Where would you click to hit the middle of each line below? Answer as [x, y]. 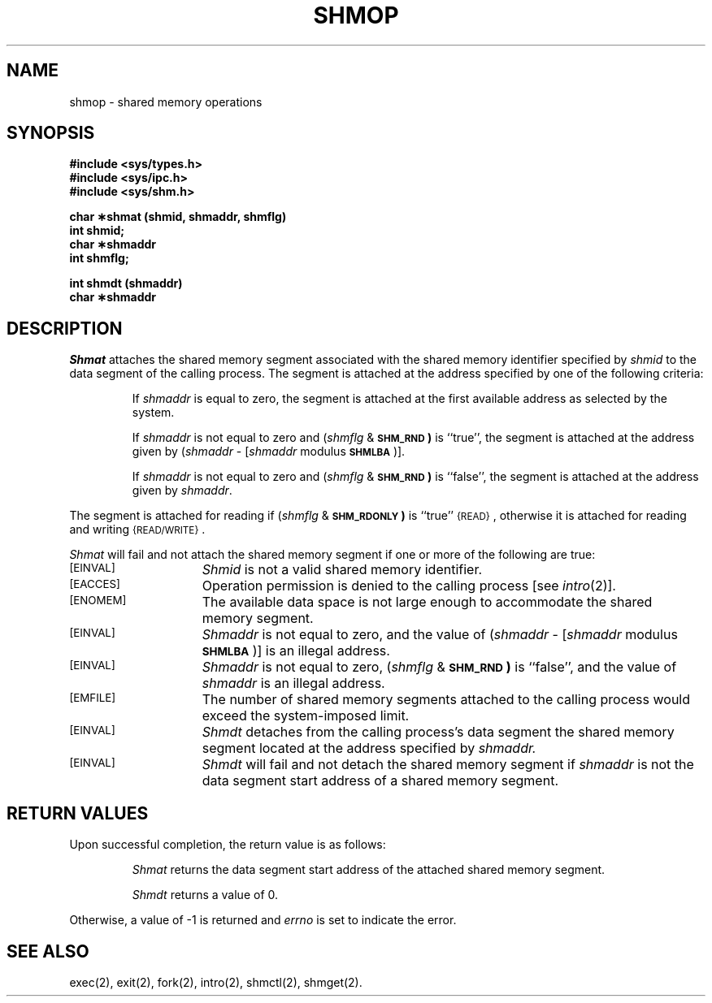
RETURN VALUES [78, 813]
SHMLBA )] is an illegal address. [296, 651]
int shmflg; [99, 258]
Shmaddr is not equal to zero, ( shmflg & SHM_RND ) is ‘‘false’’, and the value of [439, 667]
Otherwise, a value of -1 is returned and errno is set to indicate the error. [263, 920]
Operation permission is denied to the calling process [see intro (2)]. [409, 586]
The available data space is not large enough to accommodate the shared [427, 602]
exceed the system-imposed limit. [306, 716]
